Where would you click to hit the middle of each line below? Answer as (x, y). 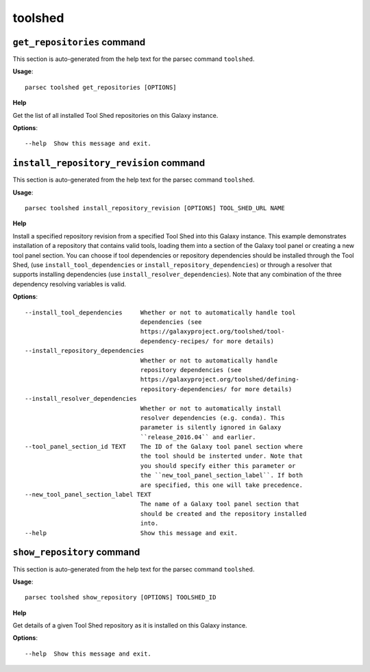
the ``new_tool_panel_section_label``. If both (222, 475)
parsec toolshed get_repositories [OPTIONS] (101, 87)
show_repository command (76, 552)
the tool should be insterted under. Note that (222, 456)
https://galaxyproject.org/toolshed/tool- (212, 332)
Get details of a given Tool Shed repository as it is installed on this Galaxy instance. (130, 625)
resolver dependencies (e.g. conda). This (212, 418)
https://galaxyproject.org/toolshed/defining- (220, 379)
